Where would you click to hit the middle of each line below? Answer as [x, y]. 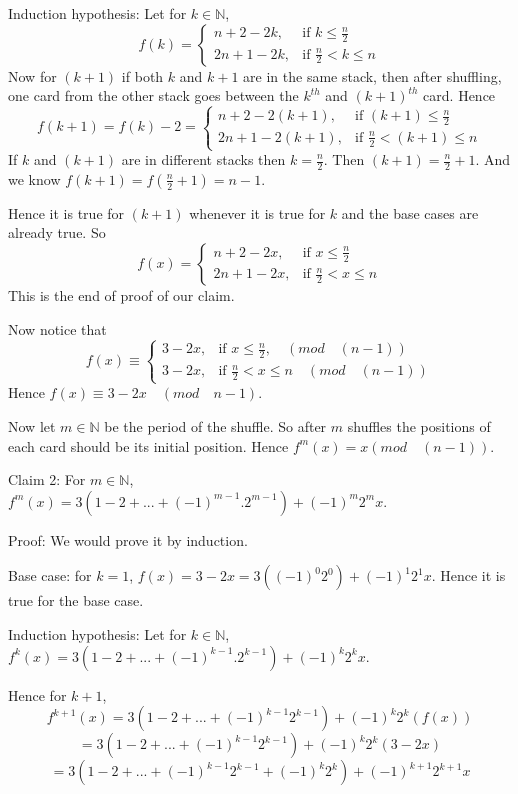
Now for [32, 75]
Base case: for [50, 575]
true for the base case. [76, 600]
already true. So [57, 232]
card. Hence [459, 95]
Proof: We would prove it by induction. [128, 539]
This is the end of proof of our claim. [121, 295]
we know [34, 178]
